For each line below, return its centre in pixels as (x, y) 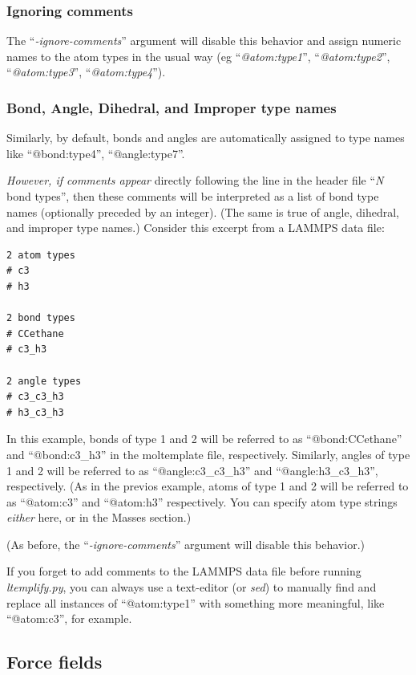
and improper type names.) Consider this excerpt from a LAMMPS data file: (196, 228)
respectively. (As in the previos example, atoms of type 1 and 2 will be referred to (208, 486)
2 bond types (41, 318)
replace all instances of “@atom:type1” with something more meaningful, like (196, 602)
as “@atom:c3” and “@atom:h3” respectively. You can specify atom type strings (202, 501)
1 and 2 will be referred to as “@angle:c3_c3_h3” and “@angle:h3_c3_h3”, (192, 470)
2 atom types (41, 255)
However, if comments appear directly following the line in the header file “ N (195, 180)
